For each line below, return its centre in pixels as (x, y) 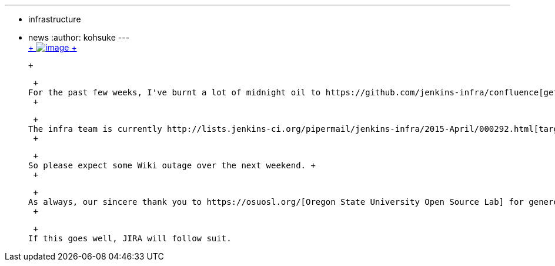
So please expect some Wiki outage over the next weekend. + (172, 165)
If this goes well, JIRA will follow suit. (130, 238)
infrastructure (55, 19)
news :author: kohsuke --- (79, 37)
